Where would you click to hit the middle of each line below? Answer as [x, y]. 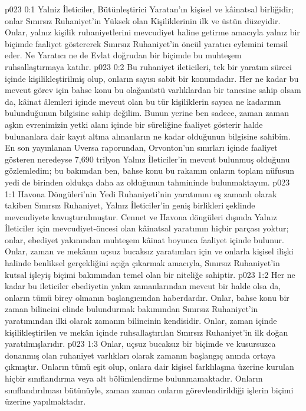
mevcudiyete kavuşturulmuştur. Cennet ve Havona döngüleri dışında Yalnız [141, 216]
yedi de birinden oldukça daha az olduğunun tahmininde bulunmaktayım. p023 [147, 182]
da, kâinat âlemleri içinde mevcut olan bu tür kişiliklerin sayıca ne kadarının [143, 101]
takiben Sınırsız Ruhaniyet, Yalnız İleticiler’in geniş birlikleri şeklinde [130, 205]
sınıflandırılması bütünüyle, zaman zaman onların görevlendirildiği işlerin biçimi [149, 390]
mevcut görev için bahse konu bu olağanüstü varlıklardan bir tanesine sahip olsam [153, 90]
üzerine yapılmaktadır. [45, 401]
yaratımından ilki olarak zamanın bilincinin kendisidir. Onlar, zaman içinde [141, 321]
